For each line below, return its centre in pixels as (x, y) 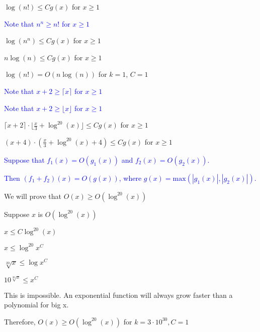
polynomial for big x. (36, 305)
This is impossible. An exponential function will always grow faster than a (118, 295)
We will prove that (33, 196)
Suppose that (24, 159)
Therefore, (20, 321)
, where (130, 178)
